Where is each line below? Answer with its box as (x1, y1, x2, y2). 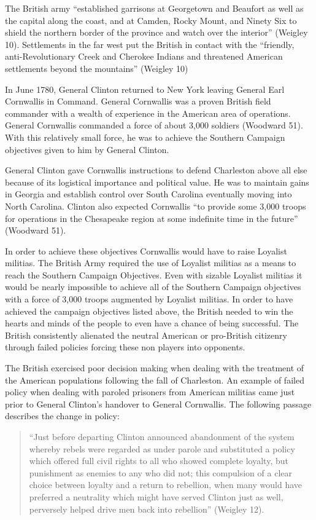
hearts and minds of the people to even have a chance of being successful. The (5, 317, 299, 329)
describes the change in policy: (5, 409, 120, 422)
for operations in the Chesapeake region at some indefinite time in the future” (5, 211, 298, 224)
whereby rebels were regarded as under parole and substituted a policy (29, 442, 295, 455)
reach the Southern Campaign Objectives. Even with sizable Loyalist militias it (5, 268, 303, 281)
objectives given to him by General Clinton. (5, 143, 169, 156)
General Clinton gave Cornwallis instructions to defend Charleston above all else (5, 163, 307, 176)
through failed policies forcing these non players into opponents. (5, 341, 245, 353)
